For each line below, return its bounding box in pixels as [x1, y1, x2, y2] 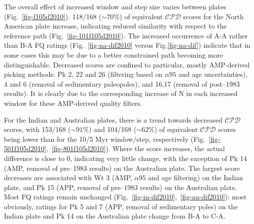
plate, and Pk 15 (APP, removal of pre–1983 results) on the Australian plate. [4, 182, 237, 192]
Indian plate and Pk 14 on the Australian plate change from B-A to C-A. [4, 211, 225, 221]
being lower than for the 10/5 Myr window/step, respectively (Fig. [4, 133, 206, 144]
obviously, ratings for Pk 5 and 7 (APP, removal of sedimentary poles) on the [4, 201, 238, 211]
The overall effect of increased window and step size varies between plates [4, 1, 226, 11]
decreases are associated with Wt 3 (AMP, [4, 172, 132, 183]
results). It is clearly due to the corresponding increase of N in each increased [4, 88, 238, 98]
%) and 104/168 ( [83, 124, 137, 134]
